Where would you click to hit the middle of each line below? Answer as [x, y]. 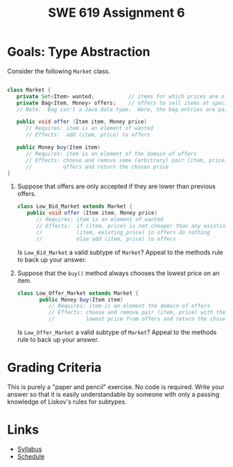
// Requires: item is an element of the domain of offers [111, 154]
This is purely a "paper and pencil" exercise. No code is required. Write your [116, 387]
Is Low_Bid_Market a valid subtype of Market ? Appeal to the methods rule [120, 252]
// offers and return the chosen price [97, 167]
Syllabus [29, 449]
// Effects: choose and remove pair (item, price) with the [137, 313]
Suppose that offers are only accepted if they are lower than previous [116, 186]
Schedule [31, 456]
